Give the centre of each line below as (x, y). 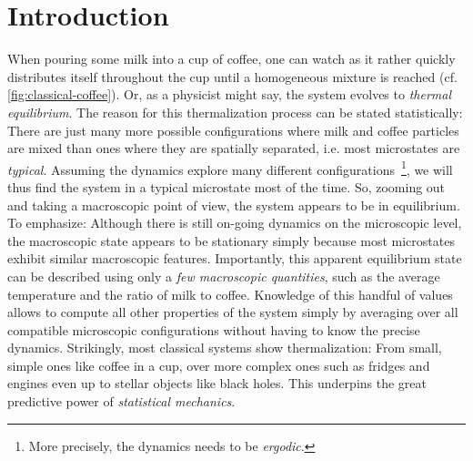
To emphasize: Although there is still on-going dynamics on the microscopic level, (235, 223)
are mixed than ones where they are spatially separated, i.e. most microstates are (234, 148)
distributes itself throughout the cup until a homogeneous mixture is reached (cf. (232, 76)
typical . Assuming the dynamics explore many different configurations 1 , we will (230, 168)
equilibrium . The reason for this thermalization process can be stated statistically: (235, 112)
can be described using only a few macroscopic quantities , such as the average (224, 276)
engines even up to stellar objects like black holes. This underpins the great (217, 383)
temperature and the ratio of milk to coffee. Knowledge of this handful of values (230, 294)
